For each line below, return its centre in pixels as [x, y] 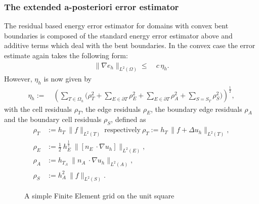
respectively [122, 130]
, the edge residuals [111, 109]
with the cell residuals [38, 109]
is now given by [68, 79]
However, [18, 79]
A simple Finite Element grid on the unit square [99, 196]
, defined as [128, 119]
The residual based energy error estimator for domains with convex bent [116, 26]
